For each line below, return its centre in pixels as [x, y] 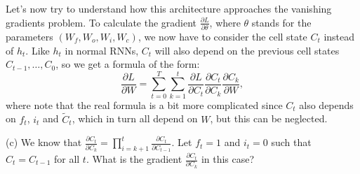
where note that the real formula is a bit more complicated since [144, 104]
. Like [38, 50]
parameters [29, 36]
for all [67, 159]
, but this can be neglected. [269, 118]
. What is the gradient [134, 159]
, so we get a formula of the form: [128, 64]
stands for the [281, 22]
